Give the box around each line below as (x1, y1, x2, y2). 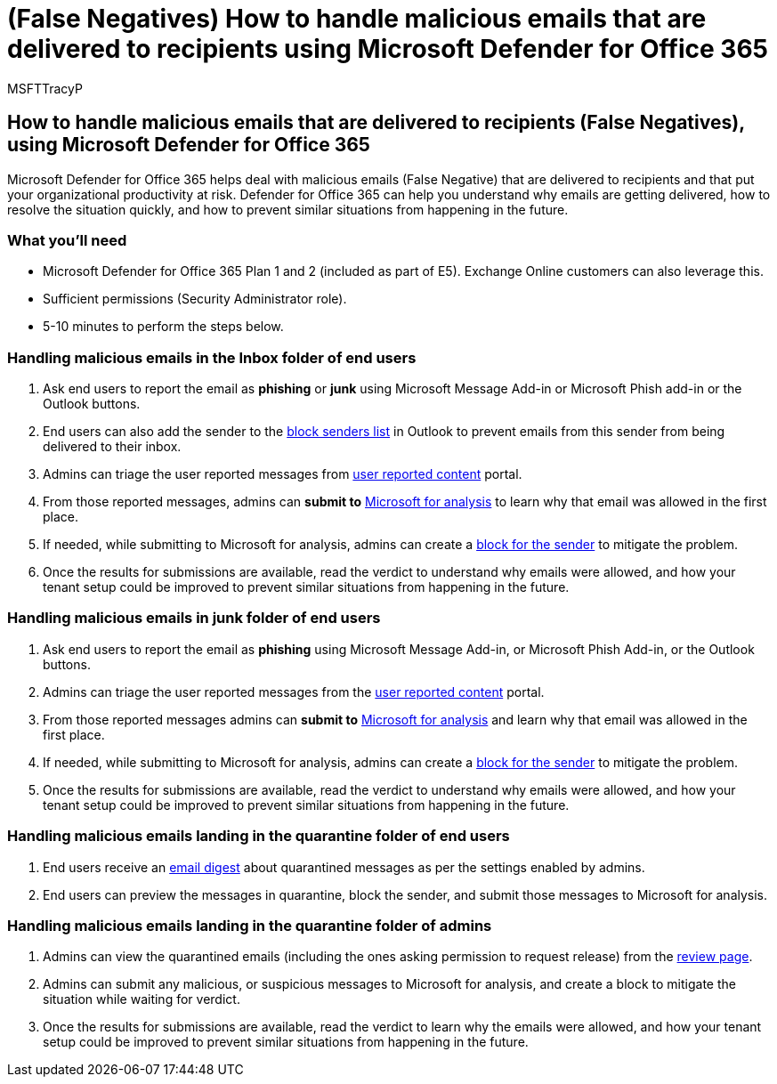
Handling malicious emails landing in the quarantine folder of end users (7, 827, 510, 845)
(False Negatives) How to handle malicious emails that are (7, 4, 707, 34)
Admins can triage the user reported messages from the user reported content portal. (43, 684, 545, 700)
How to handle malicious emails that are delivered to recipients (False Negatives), (7, 111, 745, 134)
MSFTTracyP (7, 80, 83, 96)
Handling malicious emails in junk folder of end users (7, 609, 381, 627)
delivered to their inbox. (43, 439, 182, 455)
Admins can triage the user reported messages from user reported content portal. (43, 466, 522, 482)
